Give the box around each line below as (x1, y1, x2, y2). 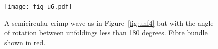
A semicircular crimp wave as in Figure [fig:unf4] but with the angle (4, 17, 214, 28)
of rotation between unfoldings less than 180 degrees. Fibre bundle (4, 27, 208, 38)
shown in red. (4, 37, 46, 47)
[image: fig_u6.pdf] (4, 3, 73, 10)
